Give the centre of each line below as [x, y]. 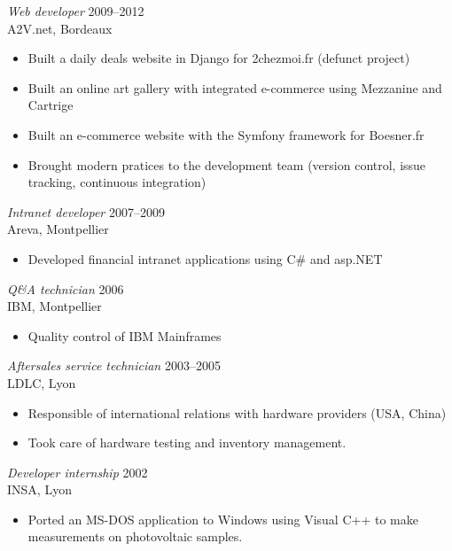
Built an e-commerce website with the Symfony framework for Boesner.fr [226, 134]
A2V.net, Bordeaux [60, 28]
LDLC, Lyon [42, 382]
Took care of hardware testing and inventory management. [187, 442]
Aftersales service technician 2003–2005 [114, 365]
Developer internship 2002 [78, 472]
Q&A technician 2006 [66, 288]
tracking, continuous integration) [117, 182]
